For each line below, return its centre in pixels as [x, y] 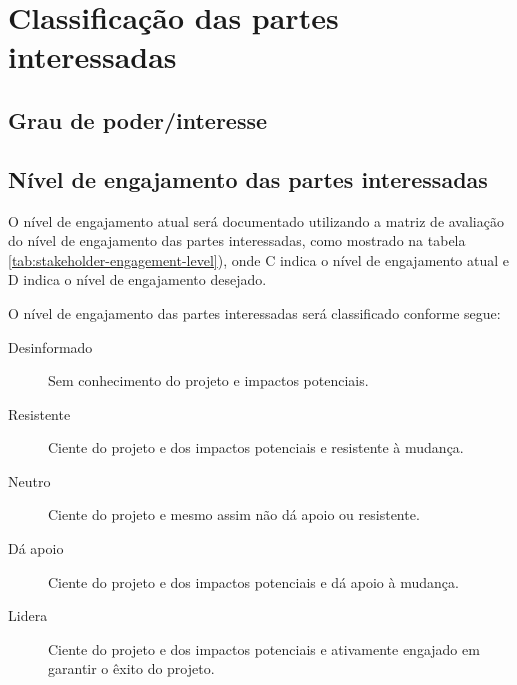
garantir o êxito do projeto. [131, 668]
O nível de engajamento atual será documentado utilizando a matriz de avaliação [256, 220]
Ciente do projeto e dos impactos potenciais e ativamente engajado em [264, 648]
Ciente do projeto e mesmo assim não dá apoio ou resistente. [234, 514]
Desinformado [50, 346]
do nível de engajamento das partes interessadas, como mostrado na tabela [237, 240]
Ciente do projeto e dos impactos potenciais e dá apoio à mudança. [253, 581]
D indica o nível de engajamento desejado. [137, 279]
